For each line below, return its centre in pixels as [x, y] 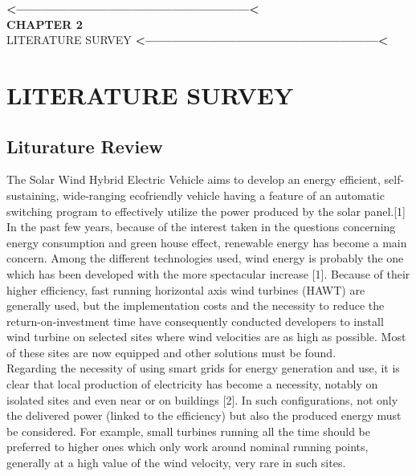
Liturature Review [85, 146]
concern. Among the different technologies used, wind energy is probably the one [205, 258]
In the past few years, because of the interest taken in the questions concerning [201, 227]
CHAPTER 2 [45, 24]
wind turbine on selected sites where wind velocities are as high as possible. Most [206, 337]
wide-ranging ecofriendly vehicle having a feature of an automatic [224, 195]
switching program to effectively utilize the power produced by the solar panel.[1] [206, 211]
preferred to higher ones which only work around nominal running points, [188, 447]
